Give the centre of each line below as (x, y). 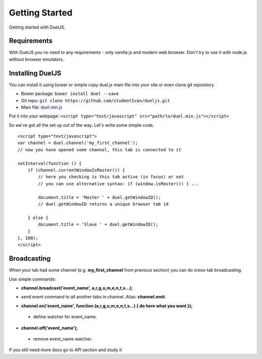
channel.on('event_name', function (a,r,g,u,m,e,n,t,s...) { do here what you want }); (107, 306)
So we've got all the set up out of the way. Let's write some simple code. (82, 125)
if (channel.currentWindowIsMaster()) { (76, 170)
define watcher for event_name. (65, 317)
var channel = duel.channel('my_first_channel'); (78, 143)
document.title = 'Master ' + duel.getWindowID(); (99, 197)
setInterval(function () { (50, 163)
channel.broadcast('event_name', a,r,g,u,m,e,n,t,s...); (77, 288)
